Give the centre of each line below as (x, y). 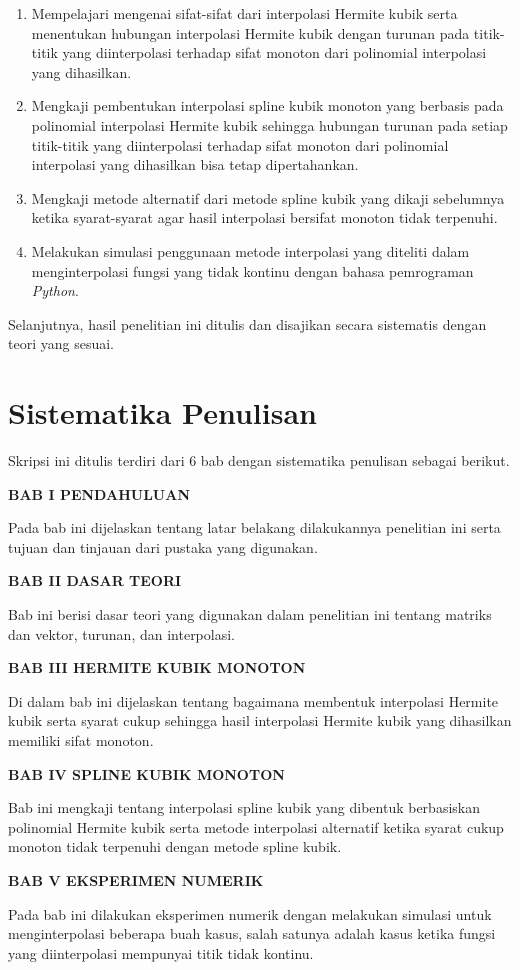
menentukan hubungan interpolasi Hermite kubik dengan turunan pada (250, 32)
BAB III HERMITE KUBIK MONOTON (157, 667)
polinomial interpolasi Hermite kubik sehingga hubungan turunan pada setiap (269, 124)
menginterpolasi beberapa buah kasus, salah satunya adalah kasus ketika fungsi (252, 933)
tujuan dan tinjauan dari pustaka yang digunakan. (163, 546)
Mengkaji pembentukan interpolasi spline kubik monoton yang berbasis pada (267, 105)
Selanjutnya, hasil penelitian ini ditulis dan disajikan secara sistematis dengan (247, 323)
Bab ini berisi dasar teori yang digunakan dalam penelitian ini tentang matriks (250, 614)
